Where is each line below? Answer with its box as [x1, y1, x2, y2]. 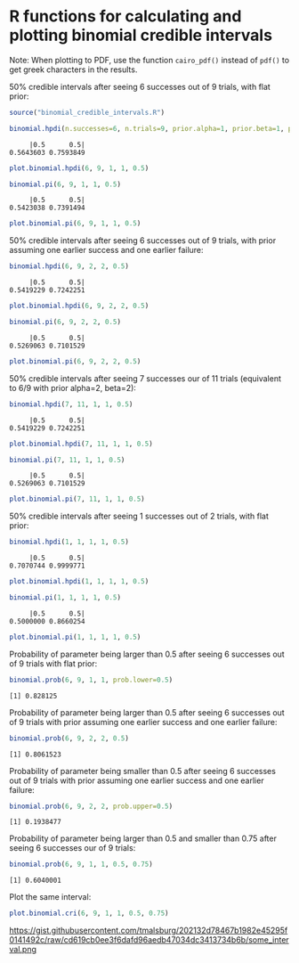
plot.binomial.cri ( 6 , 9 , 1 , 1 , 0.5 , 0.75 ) [9, 909, 169, 918]
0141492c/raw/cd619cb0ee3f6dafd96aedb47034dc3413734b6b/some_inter [9, 934, 289, 945]
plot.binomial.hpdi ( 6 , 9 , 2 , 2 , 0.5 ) [9, 301, 149, 311]
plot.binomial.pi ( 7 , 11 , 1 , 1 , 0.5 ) [9, 494, 145, 504]
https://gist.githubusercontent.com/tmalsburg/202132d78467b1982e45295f [9, 925, 288, 936]
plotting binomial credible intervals [9, 25, 273, 45]
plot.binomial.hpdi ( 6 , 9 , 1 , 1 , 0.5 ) [9, 163, 149, 173]
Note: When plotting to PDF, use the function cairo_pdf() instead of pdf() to [9, 54, 290, 65]
